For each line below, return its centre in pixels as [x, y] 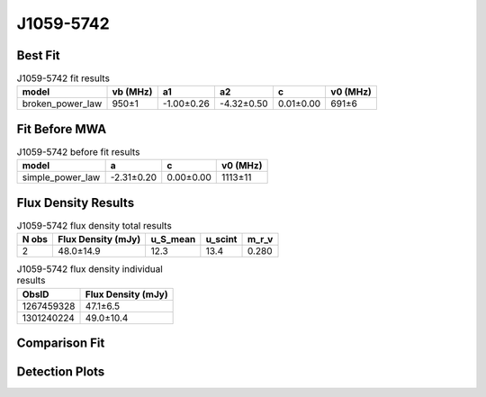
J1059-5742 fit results [63, 78]
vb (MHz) [132, 92]
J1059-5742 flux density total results [94, 226]
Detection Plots [61, 372]
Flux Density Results [76, 203]
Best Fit [38, 55]
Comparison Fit [61, 343]
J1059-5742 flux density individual [90, 269]
